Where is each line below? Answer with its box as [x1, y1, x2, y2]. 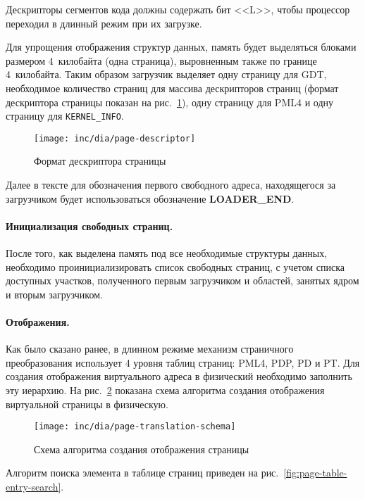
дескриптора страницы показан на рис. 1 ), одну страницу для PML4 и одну [6, 94, 334, 109]
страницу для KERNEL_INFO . [6, 108, 124, 123]
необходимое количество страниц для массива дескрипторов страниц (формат [6, 80, 339, 95]
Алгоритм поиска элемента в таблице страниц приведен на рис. [6, 465, 279, 480]
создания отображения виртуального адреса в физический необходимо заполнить [6, 369, 352, 384]
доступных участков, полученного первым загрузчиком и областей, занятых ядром [6, 273, 359, 288]
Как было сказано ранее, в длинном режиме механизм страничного [6, 341, 294, 356]
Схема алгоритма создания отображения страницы [34, 441, 249, 456]
